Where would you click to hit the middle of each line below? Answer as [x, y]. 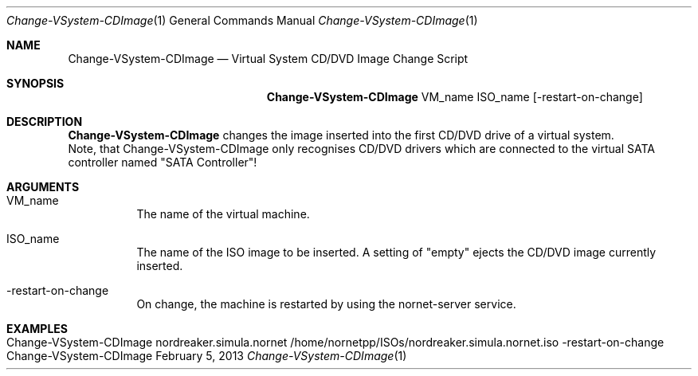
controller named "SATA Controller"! [163, 162]
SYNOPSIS [35, 83]
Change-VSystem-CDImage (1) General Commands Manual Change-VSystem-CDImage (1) [242, 20]
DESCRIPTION [45, 121]
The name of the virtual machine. [223, 214]
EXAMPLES [37, 329]
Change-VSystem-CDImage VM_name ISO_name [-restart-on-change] [455, 97]
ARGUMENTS [43, 187]
